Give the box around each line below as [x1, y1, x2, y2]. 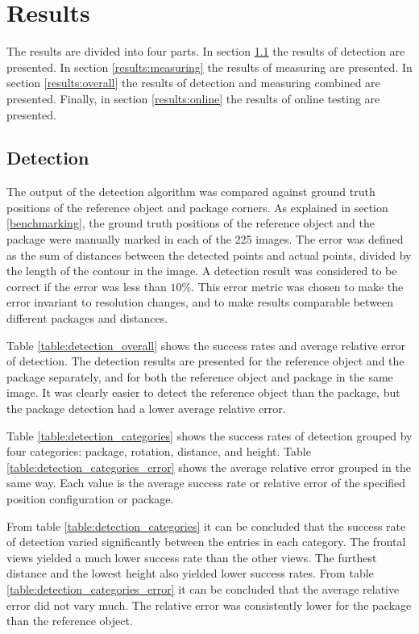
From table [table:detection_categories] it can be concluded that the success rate [6, 517, 406, 534]
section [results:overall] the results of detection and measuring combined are [6, 74, 380, 91]
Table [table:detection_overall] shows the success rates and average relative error [6, 336, 405, 353]
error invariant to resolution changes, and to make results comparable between [6, 294, 394, 311]
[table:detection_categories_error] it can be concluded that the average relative [6, 580, 400, 597]
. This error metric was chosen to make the [191, 277, 404, 294]
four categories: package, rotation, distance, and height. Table [6, 443, 311, 460]
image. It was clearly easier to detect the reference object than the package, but [6, 384, 400, 401]
